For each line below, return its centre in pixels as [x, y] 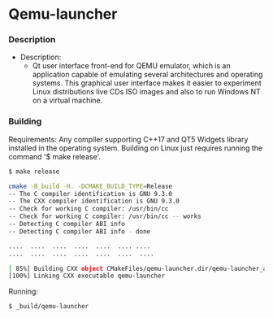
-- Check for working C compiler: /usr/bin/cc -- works [105, 216]
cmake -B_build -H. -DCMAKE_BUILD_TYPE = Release [91, 186]
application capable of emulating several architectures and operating [147, 75]
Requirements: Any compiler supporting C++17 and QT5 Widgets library [128, 139]
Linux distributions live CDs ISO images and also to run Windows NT [147, 92]
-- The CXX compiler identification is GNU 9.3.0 [94, 201]
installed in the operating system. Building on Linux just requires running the [135, 148]
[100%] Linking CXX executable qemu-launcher [87, 276]
